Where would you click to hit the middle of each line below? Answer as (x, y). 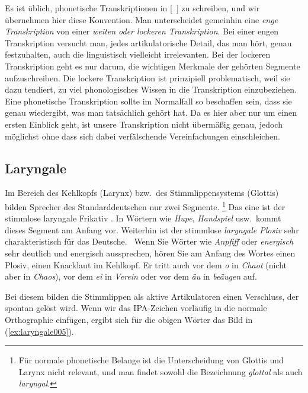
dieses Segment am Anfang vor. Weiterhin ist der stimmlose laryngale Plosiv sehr (152, 229)
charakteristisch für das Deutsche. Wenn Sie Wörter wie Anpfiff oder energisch (149, 241)
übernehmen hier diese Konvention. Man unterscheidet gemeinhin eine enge (142, 19)
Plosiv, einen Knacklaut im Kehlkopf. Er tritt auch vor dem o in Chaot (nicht (146, 264)
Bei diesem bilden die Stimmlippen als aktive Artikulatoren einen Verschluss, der (152, 296)
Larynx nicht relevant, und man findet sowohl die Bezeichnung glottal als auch (161, 371)
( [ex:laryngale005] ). (39, 331)
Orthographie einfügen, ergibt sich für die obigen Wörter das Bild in (129, 319)
